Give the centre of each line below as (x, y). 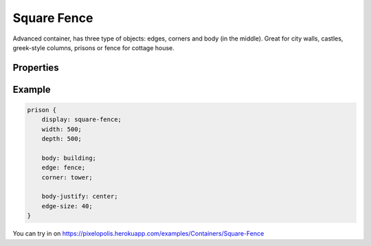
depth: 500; (62, 139)
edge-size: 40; (67, 206)
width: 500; (62, 129)
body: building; (69, 158)
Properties (36, 68)
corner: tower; (67, 177)
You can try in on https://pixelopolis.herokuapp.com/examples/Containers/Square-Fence (138, 234)
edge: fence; (64, 168)
